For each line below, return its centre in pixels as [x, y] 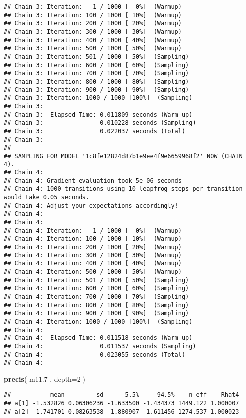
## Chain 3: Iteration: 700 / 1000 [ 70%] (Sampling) [97, 73]
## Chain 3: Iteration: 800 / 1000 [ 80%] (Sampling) [97, 81]
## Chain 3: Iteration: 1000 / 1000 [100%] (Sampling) [98, 98]
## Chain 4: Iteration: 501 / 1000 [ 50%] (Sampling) [97, 280]
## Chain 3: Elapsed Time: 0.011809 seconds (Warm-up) [98, 115]
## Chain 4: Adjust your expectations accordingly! [91, 206]
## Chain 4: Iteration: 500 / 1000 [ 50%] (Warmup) [93, 272]
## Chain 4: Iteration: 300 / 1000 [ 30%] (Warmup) [93, 255]
